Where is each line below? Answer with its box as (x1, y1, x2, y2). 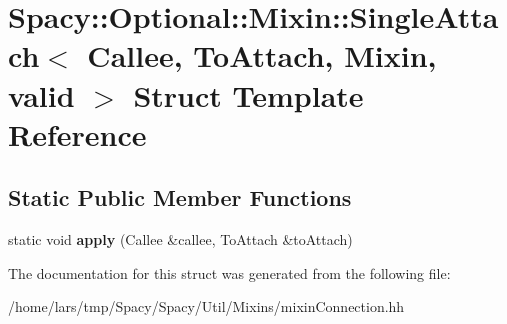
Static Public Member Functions (8, 182, 352, 213)
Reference (8, 113, 147, 154)
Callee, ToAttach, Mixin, (87, 35, 437, 76)
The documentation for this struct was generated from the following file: (8, 262, 451, 283)
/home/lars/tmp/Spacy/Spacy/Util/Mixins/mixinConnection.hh (8, 296, 405, 317)
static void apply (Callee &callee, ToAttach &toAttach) (8, 229, 353, 250)
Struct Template (133, 74, 364, 115)
